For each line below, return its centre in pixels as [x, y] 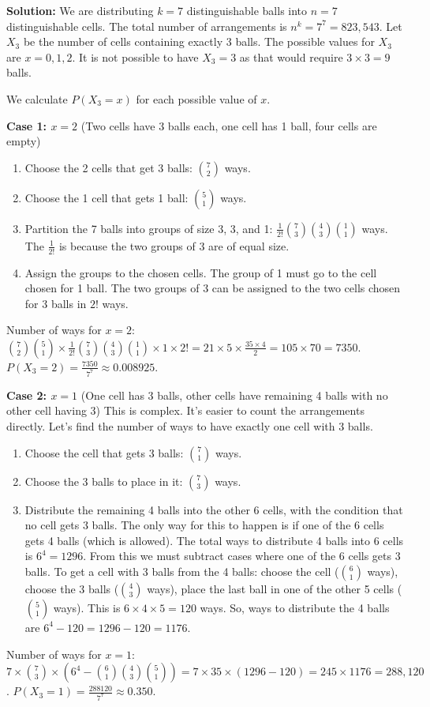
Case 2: [27, 395]
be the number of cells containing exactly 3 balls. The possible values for [199, 41]
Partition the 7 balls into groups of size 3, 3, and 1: [149, 228]
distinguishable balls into [247, 10]
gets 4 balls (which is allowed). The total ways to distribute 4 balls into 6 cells [214, 540]
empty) [24, 141]
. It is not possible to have [135, 56]
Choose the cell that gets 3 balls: [104, 452]
